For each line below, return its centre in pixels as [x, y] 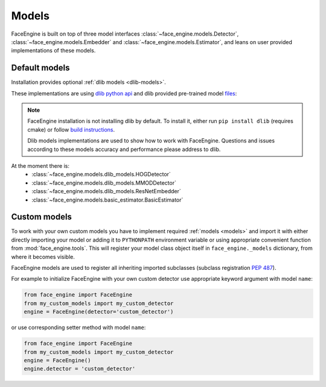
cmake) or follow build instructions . [71, 129]
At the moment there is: [40, 165]
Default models [40, 68]
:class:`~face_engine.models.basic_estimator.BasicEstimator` [107, 200]
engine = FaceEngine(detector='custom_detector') [99, 312]
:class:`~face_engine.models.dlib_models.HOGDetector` [101, 174]
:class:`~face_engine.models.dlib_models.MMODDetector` [104, 183]
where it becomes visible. [43, 257]
